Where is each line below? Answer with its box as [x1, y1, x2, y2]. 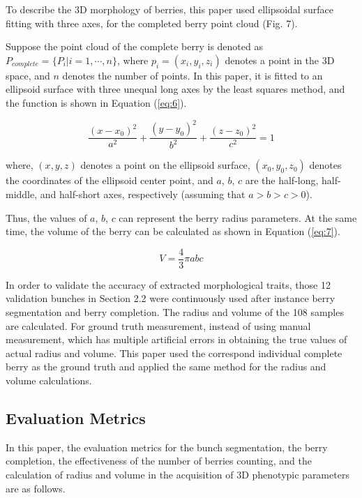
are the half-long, [245, 173, 319, 188]
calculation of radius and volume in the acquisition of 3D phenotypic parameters [6, 467, 349, 482]
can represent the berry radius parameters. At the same [119, 210, 357, 225]
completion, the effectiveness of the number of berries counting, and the [6, 453, 312, 468]
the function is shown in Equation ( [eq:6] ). [6, 95, 187, 110]
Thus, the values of [6, 210, 87, 225]
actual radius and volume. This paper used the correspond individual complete [6, 345, 342, 360]
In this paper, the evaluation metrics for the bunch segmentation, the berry [6, 439, 328, 454]
